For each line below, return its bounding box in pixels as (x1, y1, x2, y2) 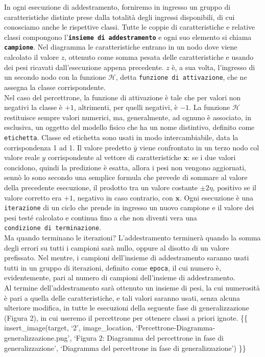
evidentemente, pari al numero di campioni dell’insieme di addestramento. (4, 272, 235, 283)
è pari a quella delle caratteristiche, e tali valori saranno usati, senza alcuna (4, 292, 240, 303)
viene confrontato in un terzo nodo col (139, 142, 259, 152)
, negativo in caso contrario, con (73, 192, 173, 203)
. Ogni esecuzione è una (180, 192, 253, 203)
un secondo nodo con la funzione (4, 72, 106, 82)
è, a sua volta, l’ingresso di (172, 61, 255, 72)
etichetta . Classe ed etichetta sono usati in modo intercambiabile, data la (4, 131, 238, 142)
